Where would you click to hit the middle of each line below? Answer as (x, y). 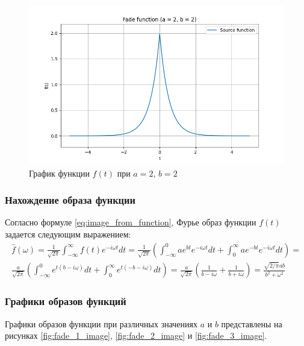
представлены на (252, 323)
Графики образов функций (66, 301)
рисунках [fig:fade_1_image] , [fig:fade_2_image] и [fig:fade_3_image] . (136, 335)
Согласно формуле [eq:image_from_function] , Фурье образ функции (131, 222)
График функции (59, 173)
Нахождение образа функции (70, 200)
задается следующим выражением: (68, 234)
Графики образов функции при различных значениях (101, 323)
